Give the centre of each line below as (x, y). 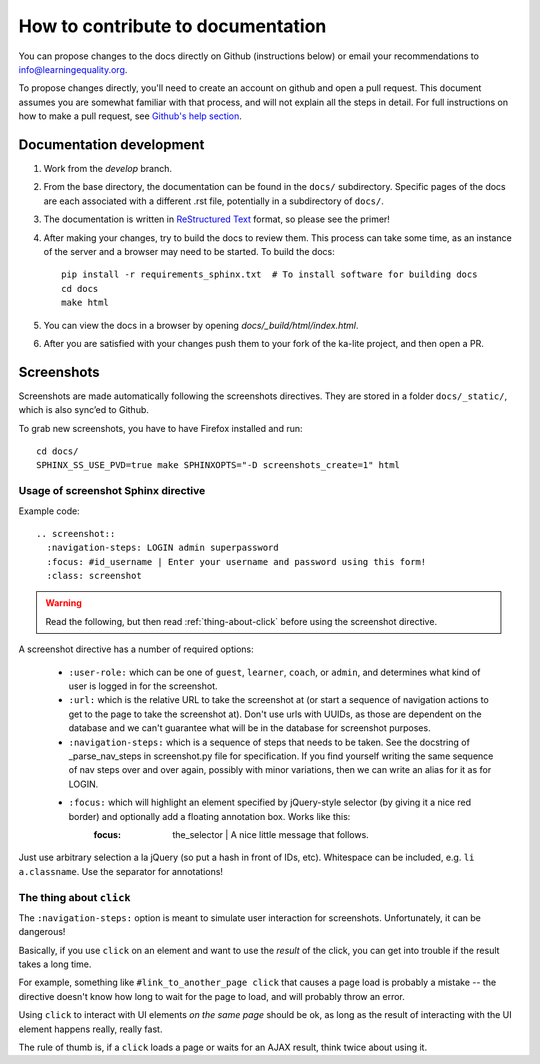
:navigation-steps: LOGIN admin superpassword (162, 548)
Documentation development (111, 144)
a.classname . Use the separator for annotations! (121, 871)
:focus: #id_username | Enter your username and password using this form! (236, 561)
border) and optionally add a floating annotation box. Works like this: (209, 816)
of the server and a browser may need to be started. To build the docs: (189, 251)
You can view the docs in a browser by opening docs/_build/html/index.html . (201, 325)
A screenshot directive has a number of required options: (136, 649)
